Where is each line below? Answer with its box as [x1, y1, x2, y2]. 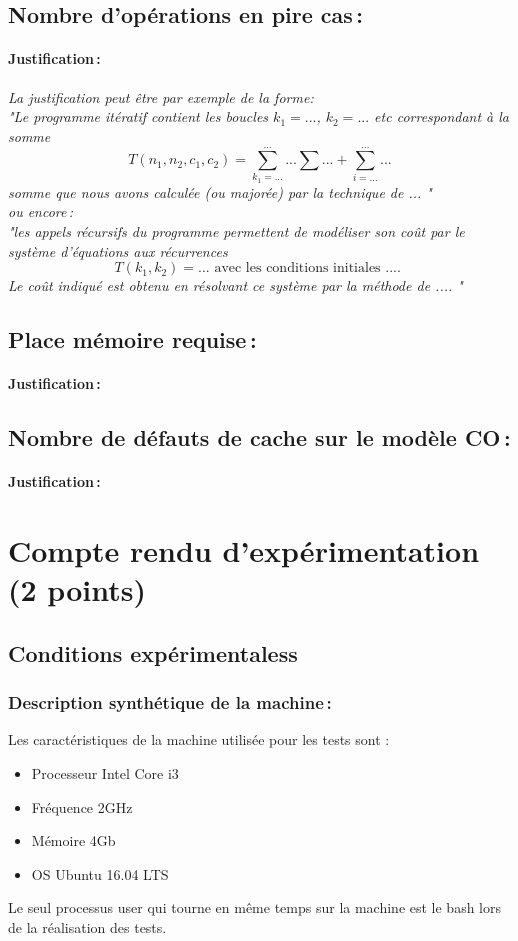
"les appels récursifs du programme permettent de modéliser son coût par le [8, 221, 465, 242]
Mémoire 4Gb [31, 830, 116, 851]
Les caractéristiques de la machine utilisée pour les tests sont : [8, 729, 390, 750]
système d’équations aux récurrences [8, 240, 228, 261]
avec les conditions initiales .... [214, 261, 401, 276]
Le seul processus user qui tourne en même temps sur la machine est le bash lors [8, 897, 502, 918]
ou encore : [8, 201, 74, 222]
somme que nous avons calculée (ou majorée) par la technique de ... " [8, 181, 432, 202]
